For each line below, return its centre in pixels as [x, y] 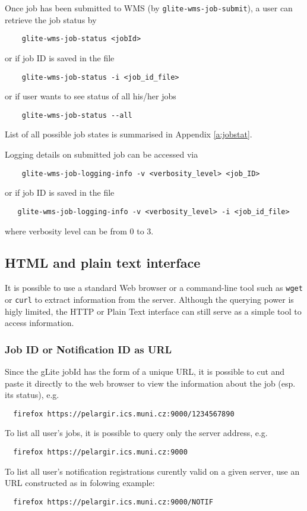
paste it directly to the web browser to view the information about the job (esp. [150, 383]
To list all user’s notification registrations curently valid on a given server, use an [152, 471]
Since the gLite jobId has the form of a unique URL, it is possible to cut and [145, 372]
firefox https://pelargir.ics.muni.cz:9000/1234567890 [124, 414]
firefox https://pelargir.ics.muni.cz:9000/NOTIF [113, 502]
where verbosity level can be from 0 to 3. [79, 231]
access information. [39, 323]
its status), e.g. [32, 395]
